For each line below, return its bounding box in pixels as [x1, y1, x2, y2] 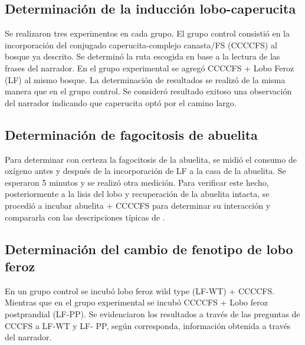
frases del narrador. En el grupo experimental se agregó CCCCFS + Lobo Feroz [5, 61, 294, 74]
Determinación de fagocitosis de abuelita [5, 125, 258, 143]
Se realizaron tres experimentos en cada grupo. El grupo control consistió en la [5, 27, 290, 40]
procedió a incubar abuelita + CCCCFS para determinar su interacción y [5, 199, 271, 211]
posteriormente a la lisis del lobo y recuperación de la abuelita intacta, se [5, 188, 270, 200]
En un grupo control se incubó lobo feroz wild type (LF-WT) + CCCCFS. [5, 284, 275, 297]
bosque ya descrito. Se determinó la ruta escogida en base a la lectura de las [5, 50, 280, 63]
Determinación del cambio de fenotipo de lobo [5, 239, 293, 258]
